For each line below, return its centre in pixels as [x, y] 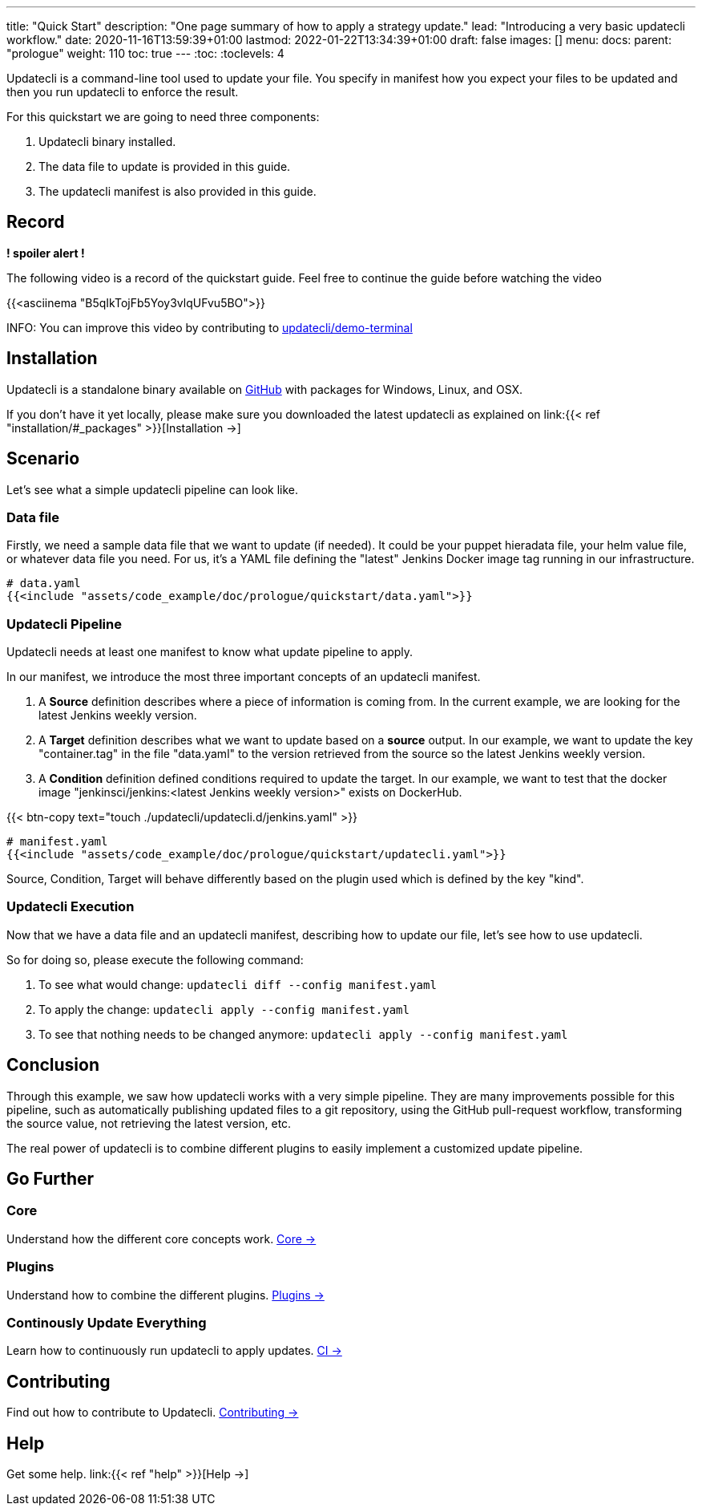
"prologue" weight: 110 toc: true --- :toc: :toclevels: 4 [145, 53]
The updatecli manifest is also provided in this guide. [178, 191]
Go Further [50, 1179]
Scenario [43, 459]
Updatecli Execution [71, 907]
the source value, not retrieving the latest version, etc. [149, 1123]
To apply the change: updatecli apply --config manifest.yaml [224, 1009]
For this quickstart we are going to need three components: [163, 117]
